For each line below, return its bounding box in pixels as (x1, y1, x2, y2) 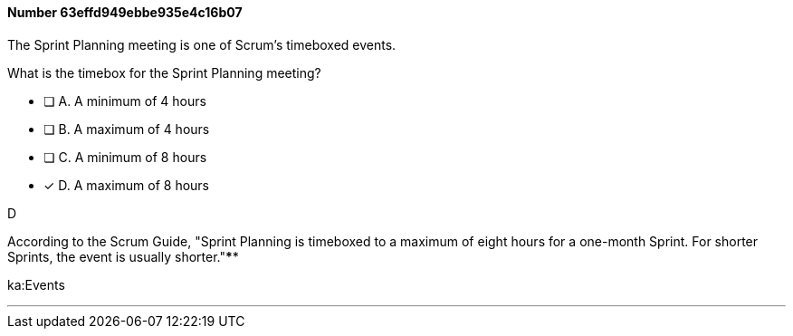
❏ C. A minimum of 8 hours (43, 149, 207, 165)
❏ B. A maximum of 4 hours (43, 120, 210, 137)
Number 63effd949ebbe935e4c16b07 (7, 5, 243, 20)
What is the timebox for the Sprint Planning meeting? (7, 64, 321, 81)
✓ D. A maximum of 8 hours (43, 177, 209, 193)
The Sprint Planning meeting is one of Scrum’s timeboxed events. (7, 36, 396, 53)
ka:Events (7, 276, 65, 293)
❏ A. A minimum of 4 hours (43, 92, 206, 109)
